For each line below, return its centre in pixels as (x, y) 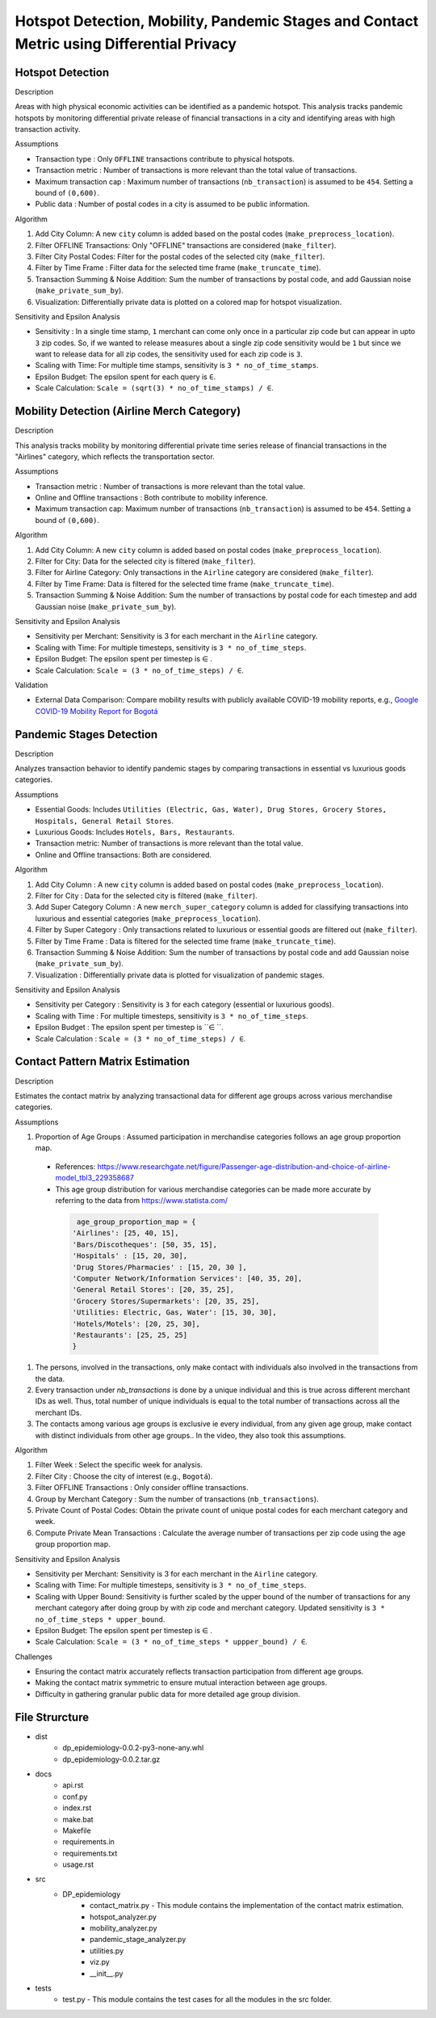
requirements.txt (90, 1853)
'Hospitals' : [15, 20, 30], (130, 1256)
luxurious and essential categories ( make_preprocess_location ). (148, 918)
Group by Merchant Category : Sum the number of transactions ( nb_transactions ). (177, 1499)
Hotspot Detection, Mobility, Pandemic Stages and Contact (217, 21)
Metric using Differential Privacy (126, 44)
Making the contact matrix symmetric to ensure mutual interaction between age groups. (181, 1682)
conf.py (75, 1796)
